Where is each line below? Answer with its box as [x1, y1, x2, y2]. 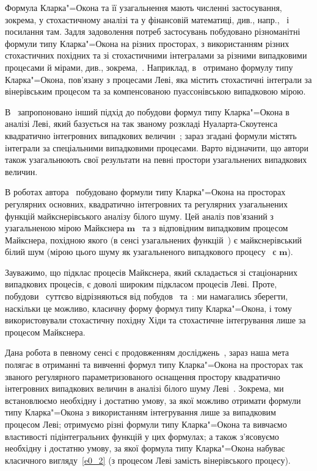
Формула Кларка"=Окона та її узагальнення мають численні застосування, [5, 1, 282, 13]
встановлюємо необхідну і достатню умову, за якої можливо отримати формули [5, 394, 301, 406]
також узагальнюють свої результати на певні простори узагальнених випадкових [5, 153, 307, 166]
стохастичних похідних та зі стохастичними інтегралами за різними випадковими [5, 49, 307, 62]
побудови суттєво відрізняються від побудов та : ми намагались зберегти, [5, 290, 288, 303]
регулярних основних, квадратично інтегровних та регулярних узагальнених [5, 197, 288, 210]
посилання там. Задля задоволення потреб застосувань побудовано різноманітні [5, 25, 301, 38]
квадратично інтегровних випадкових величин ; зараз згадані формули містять [5, 129, 297, 142]
